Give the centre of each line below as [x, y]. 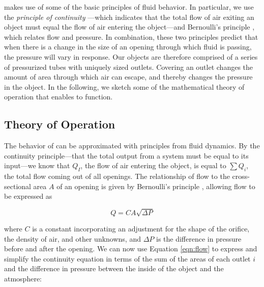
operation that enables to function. [58, 97]
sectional [18, 186]
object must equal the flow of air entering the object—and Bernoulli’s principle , [129, 27]
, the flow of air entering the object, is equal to [153, 165]
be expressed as [28, 196]
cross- [241, 176]
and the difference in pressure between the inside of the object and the [114, 268]
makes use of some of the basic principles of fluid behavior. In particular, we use [129, 7]
